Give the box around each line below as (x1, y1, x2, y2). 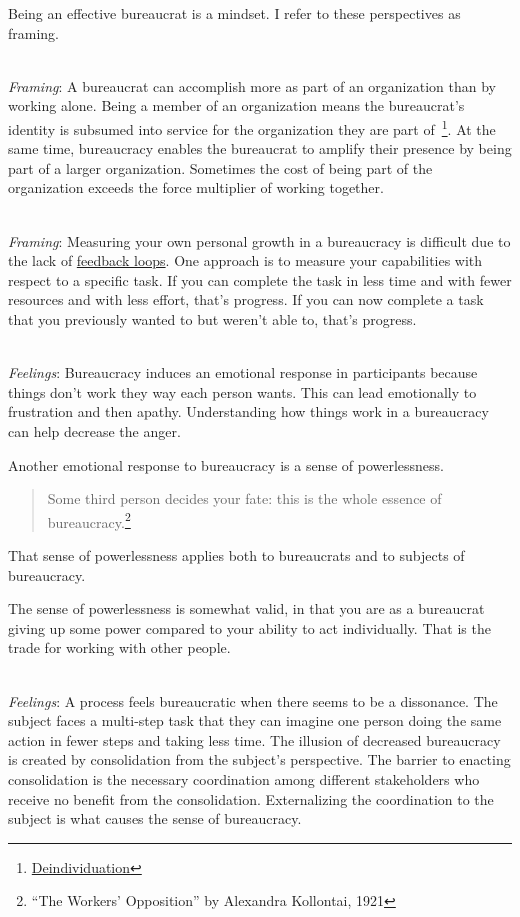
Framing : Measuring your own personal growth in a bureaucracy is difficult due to (8, 230, 511, 251)
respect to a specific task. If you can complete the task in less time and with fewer (8, 269, 512, 290)
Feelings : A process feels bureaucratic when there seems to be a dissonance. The (8, 690, 498, 711)
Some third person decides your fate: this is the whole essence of (47, 488, 442, 509)
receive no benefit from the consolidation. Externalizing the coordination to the (8, 788, 494, 809)
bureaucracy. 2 (47, 508, 131, 532)
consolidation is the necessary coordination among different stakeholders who (8, 768, 480, 789)
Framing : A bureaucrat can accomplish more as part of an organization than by (8, 75, 496, 96)
